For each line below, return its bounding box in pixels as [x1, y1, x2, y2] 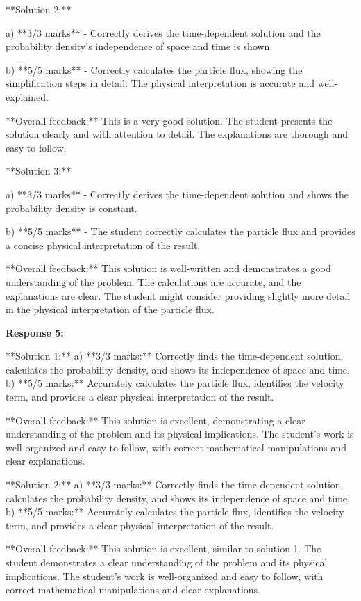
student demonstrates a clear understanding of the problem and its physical [6, 555, 328, 569]
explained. [6, 89, 49, 104]
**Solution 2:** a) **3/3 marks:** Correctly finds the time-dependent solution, [6, 477, 344, 492]
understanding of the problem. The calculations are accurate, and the [6, 274, 301, 289]
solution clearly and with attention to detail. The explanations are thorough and [6, 127, 349, 141]
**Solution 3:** [6, 163, 72, 178]
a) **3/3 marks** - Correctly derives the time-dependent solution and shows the [6, 186, 349, 201]
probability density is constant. [6, 200, 137, 215]
